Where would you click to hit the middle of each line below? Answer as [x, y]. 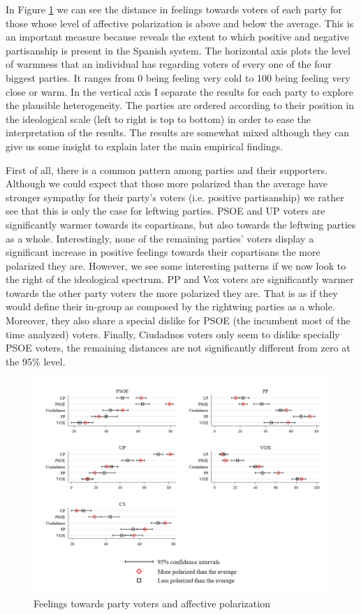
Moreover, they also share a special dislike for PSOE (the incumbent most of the [178, 320]
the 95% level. [36, 361]
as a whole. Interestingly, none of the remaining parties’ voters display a [160, 238]
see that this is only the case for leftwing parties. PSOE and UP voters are [165, 211]
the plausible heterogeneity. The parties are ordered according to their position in [180, 105]
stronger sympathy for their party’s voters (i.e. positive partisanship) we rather [175, 197]
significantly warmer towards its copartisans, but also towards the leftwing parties [181, 224]
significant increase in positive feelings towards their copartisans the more [163, 252]
